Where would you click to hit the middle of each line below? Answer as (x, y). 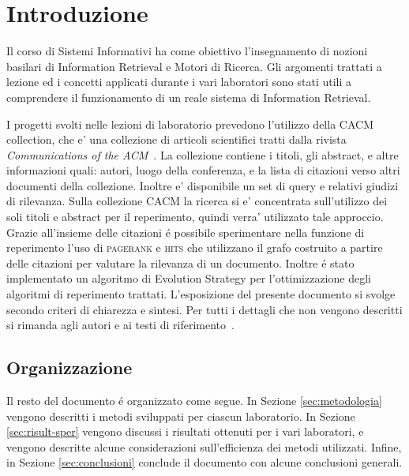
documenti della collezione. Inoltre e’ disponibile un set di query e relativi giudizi (203, 185)
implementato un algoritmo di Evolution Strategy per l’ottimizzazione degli (189, 278)
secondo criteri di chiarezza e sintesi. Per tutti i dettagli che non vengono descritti (204, 309)
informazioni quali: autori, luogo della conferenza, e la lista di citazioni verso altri (203, 170)
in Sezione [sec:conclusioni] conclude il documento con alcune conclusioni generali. (204, 462)
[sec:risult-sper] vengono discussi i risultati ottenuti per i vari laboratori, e (185, 431)
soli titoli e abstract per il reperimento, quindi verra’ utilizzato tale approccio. (195, 217)
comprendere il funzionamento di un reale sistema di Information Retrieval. (189, 97)
